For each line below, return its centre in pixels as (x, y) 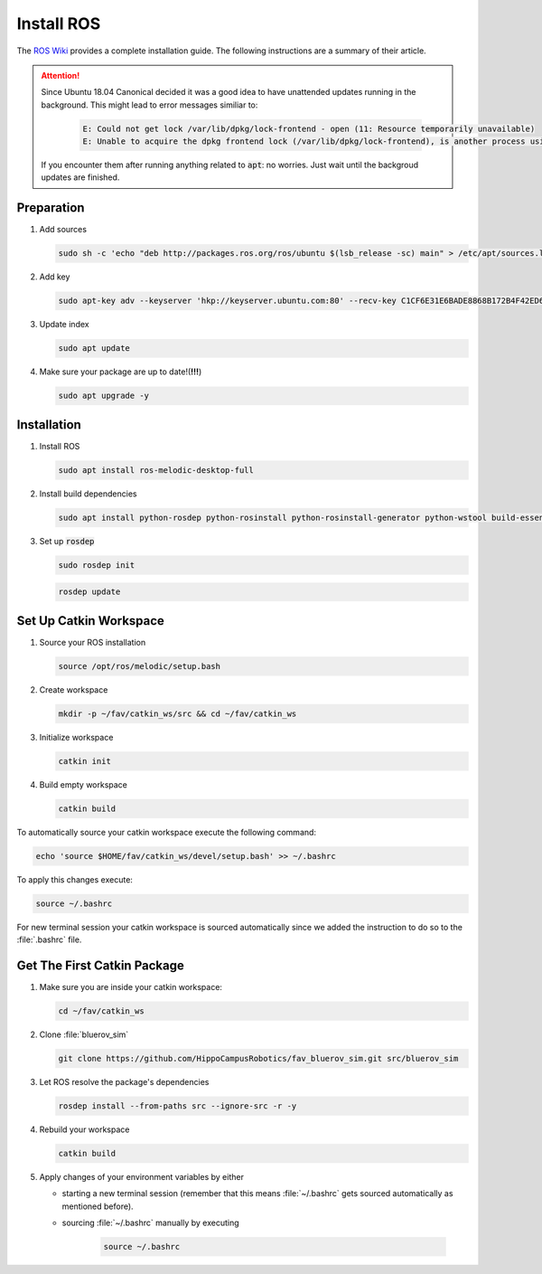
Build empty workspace (84, 784)
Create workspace (74, 689)
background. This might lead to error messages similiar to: (150, 105)
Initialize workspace (76, 737)
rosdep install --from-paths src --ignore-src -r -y (178, 1106)
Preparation (51, 208)
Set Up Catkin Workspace (90, 621)
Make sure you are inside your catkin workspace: (131, 986)
